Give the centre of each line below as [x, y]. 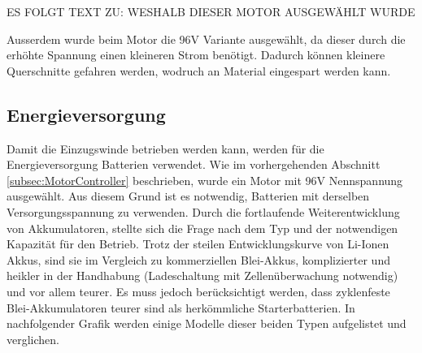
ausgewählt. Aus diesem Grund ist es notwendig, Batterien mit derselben [188, 196]
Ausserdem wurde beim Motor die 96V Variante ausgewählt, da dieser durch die [206, 39]
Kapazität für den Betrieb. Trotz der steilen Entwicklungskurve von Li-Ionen [198, 244]
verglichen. [33, 339]
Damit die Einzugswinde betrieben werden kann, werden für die [165, 148]
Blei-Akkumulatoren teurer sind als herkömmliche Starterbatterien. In [181, 307]
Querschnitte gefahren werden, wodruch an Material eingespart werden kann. [199, 70]
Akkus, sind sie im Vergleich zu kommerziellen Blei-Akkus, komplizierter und [198, 259]
